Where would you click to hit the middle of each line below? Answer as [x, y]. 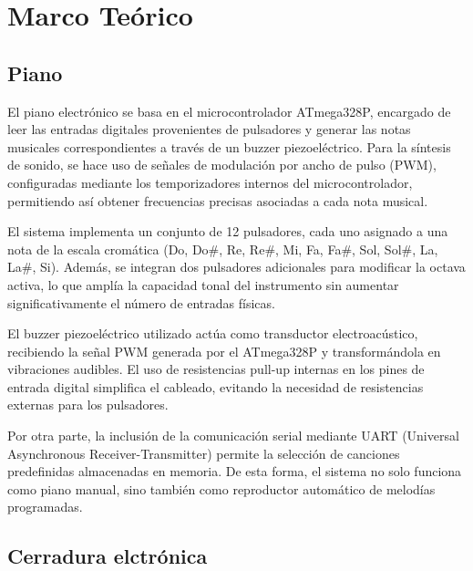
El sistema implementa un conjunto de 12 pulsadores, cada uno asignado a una [228, 231]
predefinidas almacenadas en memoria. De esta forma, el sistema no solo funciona [235, 471]
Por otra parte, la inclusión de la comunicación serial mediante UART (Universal [233, 436]
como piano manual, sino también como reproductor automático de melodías [221, 488]
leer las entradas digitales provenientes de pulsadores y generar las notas [209, 129]
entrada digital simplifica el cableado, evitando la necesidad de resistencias [216, 386]
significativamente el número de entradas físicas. [141, 302]
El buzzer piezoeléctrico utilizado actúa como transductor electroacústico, [213, 333]
